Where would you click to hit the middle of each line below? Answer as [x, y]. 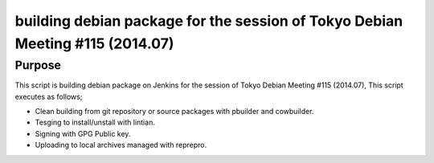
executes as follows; [49, 96]
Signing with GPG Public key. [83, 133]
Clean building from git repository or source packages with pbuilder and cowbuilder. [174, 111]
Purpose [38, 65]
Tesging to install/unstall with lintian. [95, 122]
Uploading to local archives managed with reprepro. [121, 145]
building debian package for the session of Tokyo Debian [209, 21]
